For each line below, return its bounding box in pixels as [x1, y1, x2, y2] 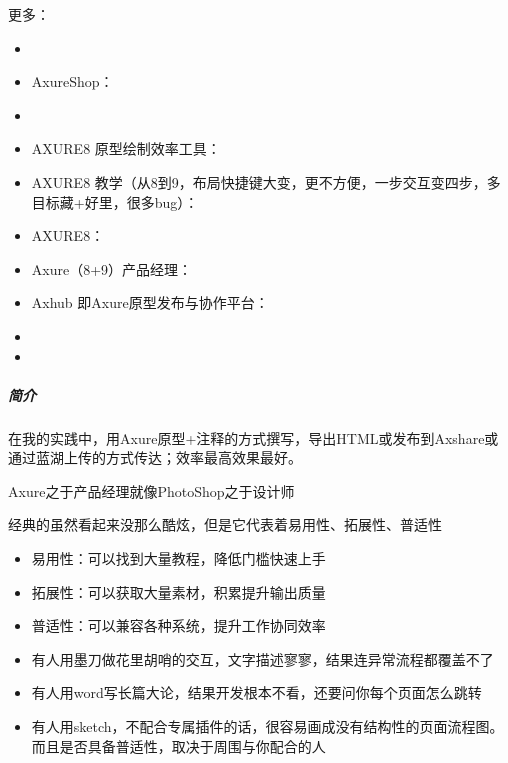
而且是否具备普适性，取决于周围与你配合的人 [31, 735, 326, 756]
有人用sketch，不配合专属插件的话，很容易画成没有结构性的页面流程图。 [31, 716, 504, 737]
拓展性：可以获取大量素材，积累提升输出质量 [31, 581, 326, 602]
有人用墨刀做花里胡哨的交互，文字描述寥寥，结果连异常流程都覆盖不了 [31, 648, 494, 669]
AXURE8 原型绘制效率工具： [31, 138, 221, 159]
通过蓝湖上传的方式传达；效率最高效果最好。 [8, 447, 302, 468]
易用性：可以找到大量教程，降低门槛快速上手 [31, 548, 326, 569]
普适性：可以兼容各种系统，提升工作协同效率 [31, 615, 326, 636]
